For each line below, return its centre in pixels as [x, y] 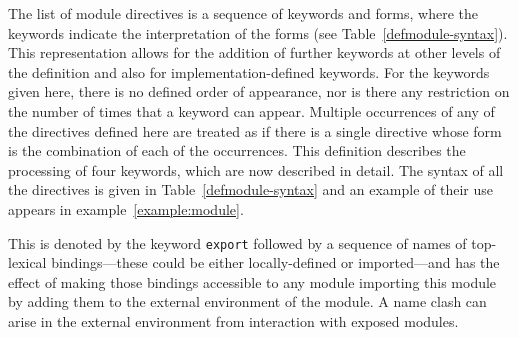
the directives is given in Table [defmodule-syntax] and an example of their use [250, 189]
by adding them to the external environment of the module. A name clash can [247, 301]
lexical [27, 262]
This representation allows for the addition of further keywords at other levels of [254, 52]
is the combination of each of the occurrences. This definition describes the [237, 150]
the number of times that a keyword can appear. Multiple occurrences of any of [251, 110]
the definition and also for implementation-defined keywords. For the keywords [249, 71]
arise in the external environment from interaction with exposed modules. [233, 320]
